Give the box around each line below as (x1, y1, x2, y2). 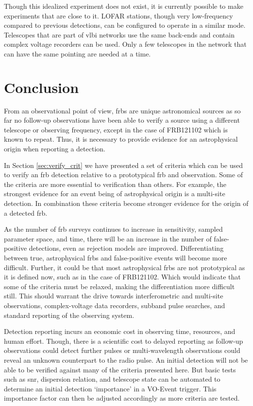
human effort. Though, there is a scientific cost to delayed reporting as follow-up (4, 335, 243, 346)
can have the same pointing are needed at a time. (4, 48, 151, 58)
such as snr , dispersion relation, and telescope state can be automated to (4, 374, 220, 384)
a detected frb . (4, 207, 48, 218)
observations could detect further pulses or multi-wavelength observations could (4, 345, 240, 355)
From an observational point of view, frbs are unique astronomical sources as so (4, 105, 241, 115)
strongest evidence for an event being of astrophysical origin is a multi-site (4, 188, 225, 199)
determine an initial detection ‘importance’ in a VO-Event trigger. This (4, 383, 217, 393)
